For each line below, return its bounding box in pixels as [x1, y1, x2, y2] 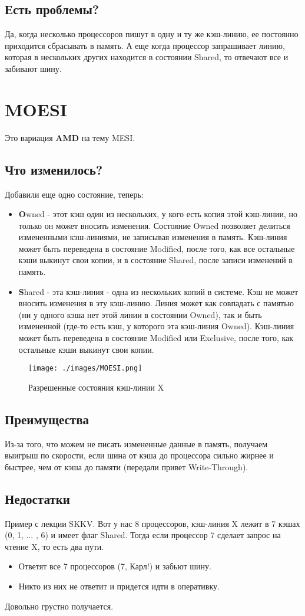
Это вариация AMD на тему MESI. [5, 131, 135, 143]
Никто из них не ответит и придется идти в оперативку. [18, 580, 220, 592]
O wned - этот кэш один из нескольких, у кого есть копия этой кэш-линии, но [18, 208, 297, 220]
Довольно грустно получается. [5, 599, 114, 612]
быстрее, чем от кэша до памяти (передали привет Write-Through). [5, 460, 248, 473]
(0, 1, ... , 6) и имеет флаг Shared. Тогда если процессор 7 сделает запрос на [5, 529, 281, 541]
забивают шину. [5, 62, 62, 74]
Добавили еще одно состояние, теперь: [5, 188, 144, 200]
